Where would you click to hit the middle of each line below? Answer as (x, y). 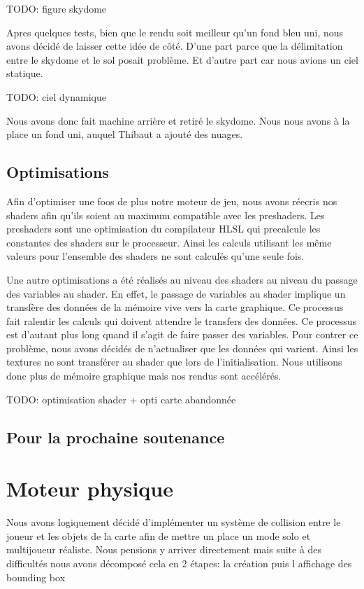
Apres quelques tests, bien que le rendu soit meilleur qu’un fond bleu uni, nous (175, 32)
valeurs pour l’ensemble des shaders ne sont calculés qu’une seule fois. (155, 256)
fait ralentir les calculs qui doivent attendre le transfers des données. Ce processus (182, 320)
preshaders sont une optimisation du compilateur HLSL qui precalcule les (163, 229)
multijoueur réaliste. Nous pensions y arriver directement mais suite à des (164, 549)
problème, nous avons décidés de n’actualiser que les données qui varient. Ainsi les (182, 348)
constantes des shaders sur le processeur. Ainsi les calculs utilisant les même (169, 242)
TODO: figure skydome (57, 8)
